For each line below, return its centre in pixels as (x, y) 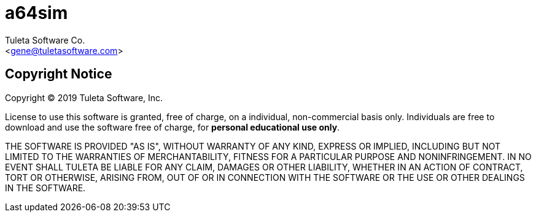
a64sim (37, 13)
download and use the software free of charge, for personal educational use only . (173, 127)
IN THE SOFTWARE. (45, 188)
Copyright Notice (59, 74)
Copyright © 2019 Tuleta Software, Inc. (84, 97)
